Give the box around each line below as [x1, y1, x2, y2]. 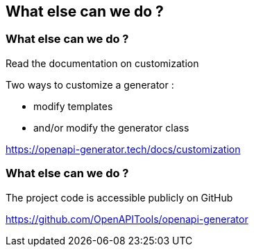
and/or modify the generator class [33, 121, 189, 134]
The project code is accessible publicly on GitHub [6, 191, 233, 204]
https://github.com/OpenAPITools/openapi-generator [6, 213, 248, 225]
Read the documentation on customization [6, 57, 199, 69]
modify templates [33, 100, 113, 112]
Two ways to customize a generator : [6, 78, 174, 91]
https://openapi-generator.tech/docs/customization [6, 143, 241, 155]
